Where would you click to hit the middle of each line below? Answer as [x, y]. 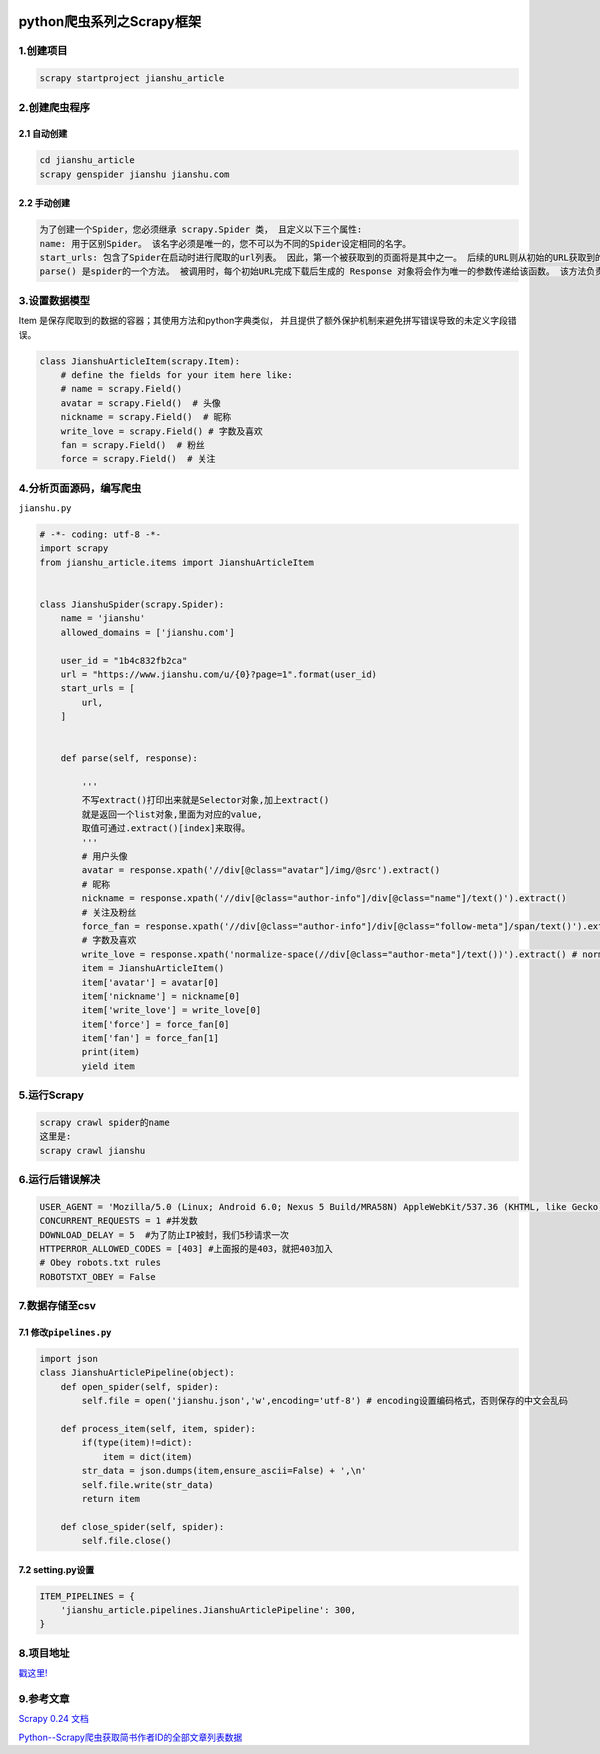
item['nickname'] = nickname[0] [160, 996]
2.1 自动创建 [43, 134]
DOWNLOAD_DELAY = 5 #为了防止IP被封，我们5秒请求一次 [164, 1234]
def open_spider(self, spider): [140, 1386]
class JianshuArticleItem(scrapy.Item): [139, 361]
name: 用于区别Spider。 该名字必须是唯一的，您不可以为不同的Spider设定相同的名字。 [225, 243]
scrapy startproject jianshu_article [132, 78]
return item [110, 1498]
